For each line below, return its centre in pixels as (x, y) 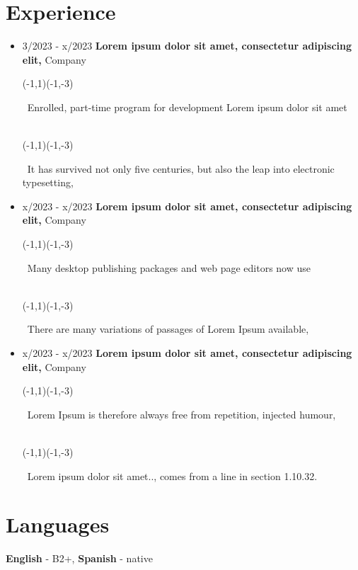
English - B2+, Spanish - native (79, 558)
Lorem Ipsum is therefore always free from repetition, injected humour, (181, 414)
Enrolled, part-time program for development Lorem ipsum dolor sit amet (187, 107)
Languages (58, 524)
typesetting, (48, 182)
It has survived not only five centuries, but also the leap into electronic (181, 168)
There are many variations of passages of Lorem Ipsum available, (168, 329)
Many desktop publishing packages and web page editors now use (169, 267)
